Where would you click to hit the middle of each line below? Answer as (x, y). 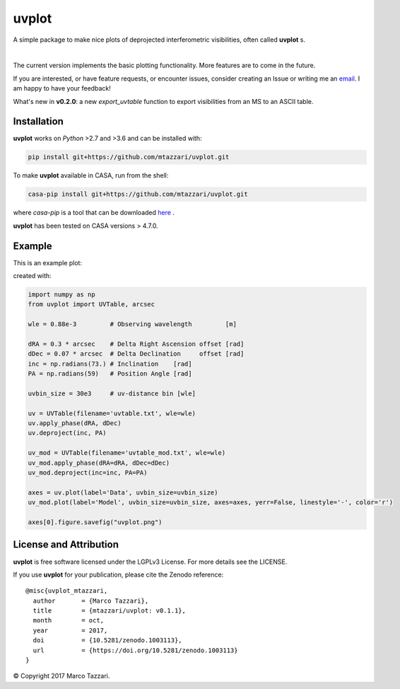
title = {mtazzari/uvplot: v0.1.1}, (110, 611)
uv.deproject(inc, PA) (67, 433)
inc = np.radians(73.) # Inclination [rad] (110, 364)
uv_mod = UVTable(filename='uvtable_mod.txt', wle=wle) (127, 453)
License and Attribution (66, 545)
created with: (33, 276)
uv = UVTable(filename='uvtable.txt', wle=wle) (112, 413)
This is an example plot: (48, 262)
